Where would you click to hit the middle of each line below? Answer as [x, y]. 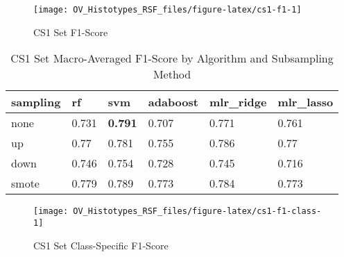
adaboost [173, 102]
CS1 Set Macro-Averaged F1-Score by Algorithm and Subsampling [172, 58]
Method [172, 74]
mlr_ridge [238, 102]
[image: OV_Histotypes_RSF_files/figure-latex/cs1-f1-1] [167, 10]
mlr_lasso [306, 102]
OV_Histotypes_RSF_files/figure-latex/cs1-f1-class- [197, 212]
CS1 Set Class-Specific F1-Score [101, 245]
